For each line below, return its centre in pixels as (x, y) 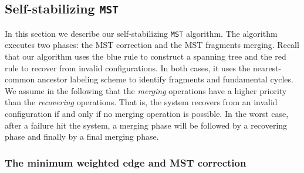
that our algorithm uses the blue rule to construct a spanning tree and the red (146, 56)
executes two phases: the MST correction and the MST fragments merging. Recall (152, 45)
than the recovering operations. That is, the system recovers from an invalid (141, 102)
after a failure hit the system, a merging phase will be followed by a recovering (146, 125)
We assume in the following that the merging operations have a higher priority (146, 90)
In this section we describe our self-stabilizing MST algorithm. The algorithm (141, 33)
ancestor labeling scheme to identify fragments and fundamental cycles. (165, 79)
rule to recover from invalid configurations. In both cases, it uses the (128, 68)
